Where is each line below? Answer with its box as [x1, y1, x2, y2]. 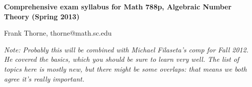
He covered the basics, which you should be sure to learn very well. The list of [4, 54, 239, 64]
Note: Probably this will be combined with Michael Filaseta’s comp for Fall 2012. [4, 44, 249, 54]
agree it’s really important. [4, 73, 84, 84]
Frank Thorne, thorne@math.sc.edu [4, 28, 112, 38]
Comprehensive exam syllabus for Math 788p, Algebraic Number [4, 1, 232, 11]
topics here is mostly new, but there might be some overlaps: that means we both [4, 63, 247, 74]
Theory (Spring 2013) [4, 11, 80, 21]
